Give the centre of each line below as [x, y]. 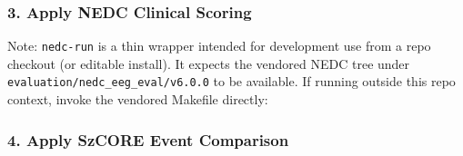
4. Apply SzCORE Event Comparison [148, 139]
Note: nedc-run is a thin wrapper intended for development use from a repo [219, 46]
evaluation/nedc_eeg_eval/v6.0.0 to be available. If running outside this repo [231, 81]
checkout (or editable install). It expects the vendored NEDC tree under [209, 63]
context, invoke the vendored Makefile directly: [138, 99]
